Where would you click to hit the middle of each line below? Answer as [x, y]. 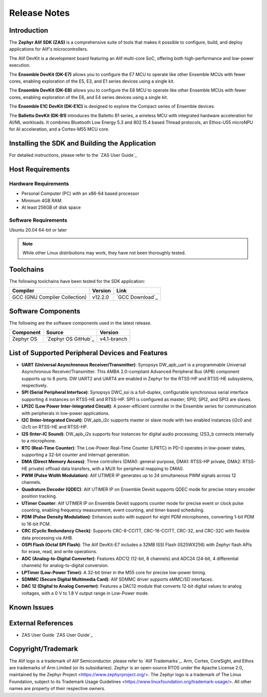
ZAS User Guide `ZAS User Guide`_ [57, 635]
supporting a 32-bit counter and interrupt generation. [76, 455]
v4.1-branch [113, 339]
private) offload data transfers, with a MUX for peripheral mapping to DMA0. [106, 468]
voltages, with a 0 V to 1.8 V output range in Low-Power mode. [85, 593]
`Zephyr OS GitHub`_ [70, 339]
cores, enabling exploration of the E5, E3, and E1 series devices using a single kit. [92, 81]
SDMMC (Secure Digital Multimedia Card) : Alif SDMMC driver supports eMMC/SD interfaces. [117, 579]
